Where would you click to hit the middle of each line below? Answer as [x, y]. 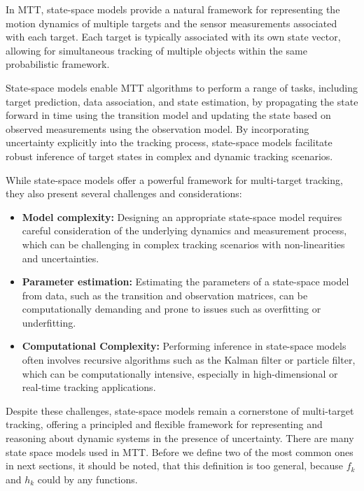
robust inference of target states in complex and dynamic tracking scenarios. [169, 156]
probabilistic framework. [58, 64]
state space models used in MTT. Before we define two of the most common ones [180, 451]
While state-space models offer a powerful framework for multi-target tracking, [174, 179]
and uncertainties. [61, 258]
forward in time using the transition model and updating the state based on [168, 115]
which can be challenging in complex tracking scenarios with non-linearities [183, 244]
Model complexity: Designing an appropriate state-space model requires [182, 216]
